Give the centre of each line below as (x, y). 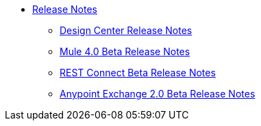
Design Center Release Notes (126, 30)
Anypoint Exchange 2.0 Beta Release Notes (158, 94)
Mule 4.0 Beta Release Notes (125, 51)
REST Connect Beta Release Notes (138, 73)
